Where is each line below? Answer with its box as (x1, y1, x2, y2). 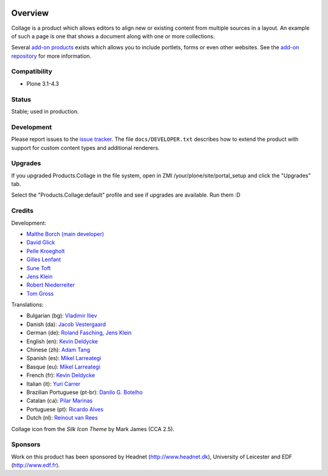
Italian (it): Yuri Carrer (26, 380, 81, 387)
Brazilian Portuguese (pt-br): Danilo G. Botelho (26, 389, 143, 396)
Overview (11, 8, 49, 18)
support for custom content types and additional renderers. (11, 144, 160, 151)
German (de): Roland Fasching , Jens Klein (26, 329, 132, 336)
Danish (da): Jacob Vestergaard (26, 321, 106, 328)
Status (11, 95, 32, 103)
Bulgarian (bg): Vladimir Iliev (26, 312, 97, 319)
